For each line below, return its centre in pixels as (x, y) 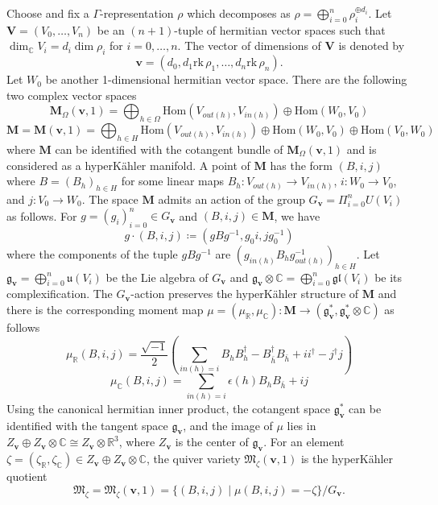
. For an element (304, 442)
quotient (27, 476)
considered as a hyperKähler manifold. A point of (128, 165)
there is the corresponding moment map (105, 310)
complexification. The (60, 294)
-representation (137, 13)
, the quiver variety (193, 459)
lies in (302, 425)
